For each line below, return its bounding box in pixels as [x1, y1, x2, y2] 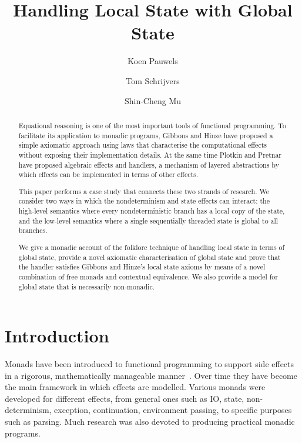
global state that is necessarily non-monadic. [18, 281, 155, 291]
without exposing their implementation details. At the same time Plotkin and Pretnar [18, 149, 282, 159]
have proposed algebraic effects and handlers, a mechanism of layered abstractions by [18, 159, 279, 169]
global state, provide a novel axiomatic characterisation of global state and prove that [18, 252, 281, 262]
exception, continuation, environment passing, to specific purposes [54, 404, 292, 416]
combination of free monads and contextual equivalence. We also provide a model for [18, 271, 278, 281]
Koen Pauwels [127, 55, 178, 67]
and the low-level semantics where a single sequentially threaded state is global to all [18, 215, 278, 225]
